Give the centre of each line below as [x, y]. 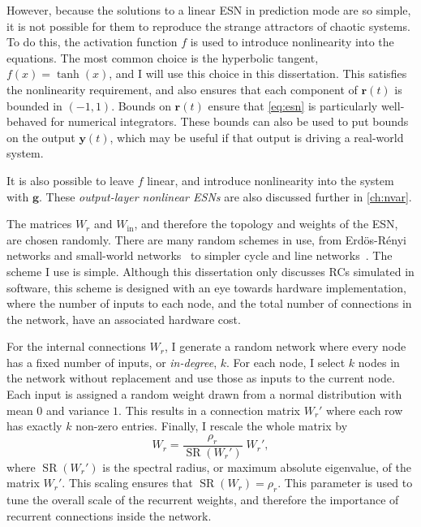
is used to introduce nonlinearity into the [292, 42]
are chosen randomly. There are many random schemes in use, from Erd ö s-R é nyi [206, 239]
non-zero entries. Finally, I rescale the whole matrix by [212, 426]
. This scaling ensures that [127, 483]
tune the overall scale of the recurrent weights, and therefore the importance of [203, 500]
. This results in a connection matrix [210, 410]
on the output [41, 137]
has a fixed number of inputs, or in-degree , [112, 362]
